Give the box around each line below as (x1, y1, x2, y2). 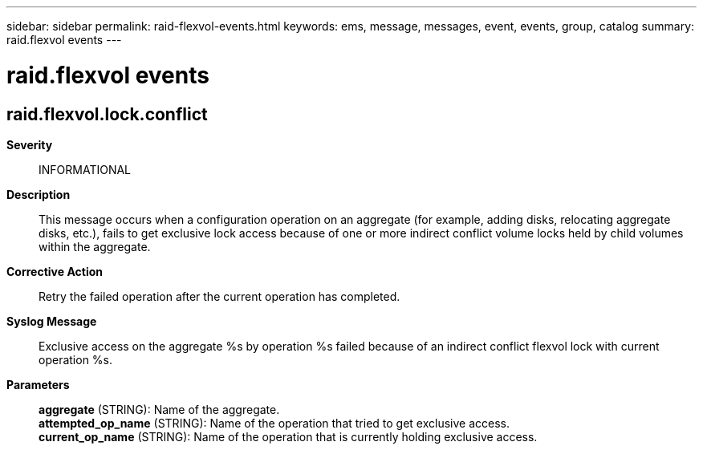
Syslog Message (6, 314, 97, 328)
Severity (6, 137, 53, 152)
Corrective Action (6, 264, 103, 278)
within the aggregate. (39, 239, 151, 253)
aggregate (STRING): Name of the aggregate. (39, 402, 280, 416)
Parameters (6, 377, 70, 391)
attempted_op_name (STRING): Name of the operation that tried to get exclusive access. (39, 416, 510, 430)
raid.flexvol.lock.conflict (6, 103, 208, 124)
